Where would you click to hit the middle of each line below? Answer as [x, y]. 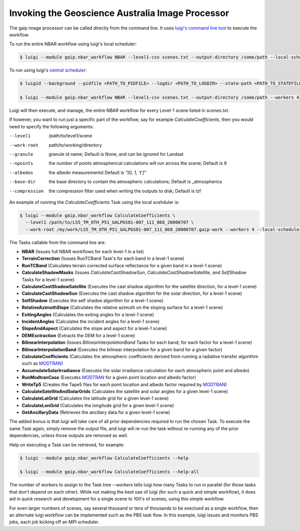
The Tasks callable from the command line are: [57, 242]
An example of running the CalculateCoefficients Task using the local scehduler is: [94, 202]
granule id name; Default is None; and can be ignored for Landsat [116, 154]
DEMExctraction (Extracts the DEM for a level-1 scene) [78, 335]
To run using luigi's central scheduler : [48, 70]
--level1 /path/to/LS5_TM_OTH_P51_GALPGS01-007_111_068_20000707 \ [109, 223]
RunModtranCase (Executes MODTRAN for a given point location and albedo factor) [109, 378]
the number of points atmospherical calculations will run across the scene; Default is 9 [138, 163]
